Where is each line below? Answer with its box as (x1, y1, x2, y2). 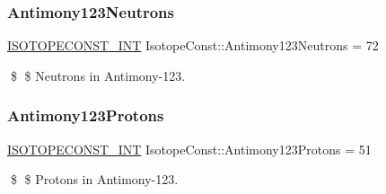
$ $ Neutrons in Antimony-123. (10, 66, 186, 84)
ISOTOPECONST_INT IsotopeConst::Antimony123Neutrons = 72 (7, 36, 379, 55)
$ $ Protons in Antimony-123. (10, 170, 179, 189)
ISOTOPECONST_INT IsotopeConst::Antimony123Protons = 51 (7, 139, 372, 158)
